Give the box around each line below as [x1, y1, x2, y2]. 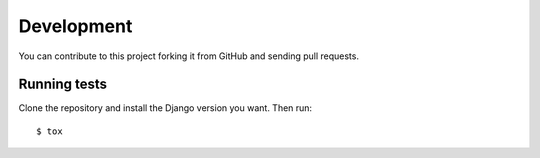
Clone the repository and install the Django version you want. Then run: [18, 102, 313, 114]
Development [18, 15, 133, 37]
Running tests [18, 76, 108, 93]
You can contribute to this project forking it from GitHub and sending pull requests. [18, 50, 360, 62]
